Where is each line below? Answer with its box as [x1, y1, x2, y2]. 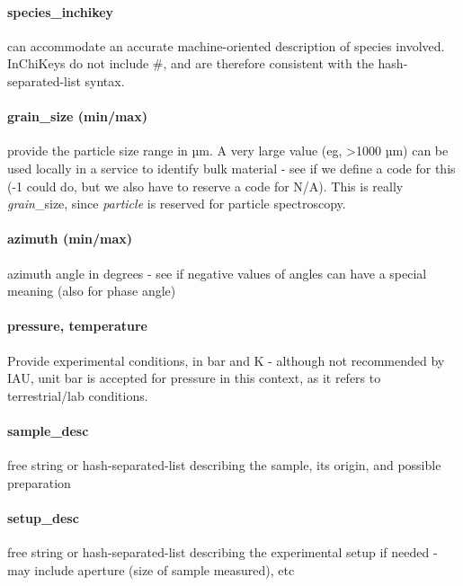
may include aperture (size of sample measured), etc [7, 560, 295, 579]
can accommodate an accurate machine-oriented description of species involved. [7, 36, 445, 55]
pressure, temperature [7, 316, 147, 335]
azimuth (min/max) [7, 229, 133, 248]
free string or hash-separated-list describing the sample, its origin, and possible [7, 456, 441, 475]
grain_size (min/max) [7, 107, 147, 126]
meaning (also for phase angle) [7, 281, 176, 300]
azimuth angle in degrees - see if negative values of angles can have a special [7, 263, 427, 282]
